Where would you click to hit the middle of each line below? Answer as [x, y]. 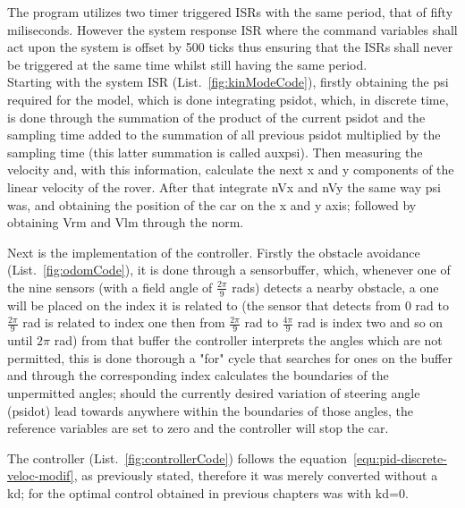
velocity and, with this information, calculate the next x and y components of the [231, 169]
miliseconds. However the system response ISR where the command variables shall [232, 29]
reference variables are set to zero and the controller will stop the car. [198, 428]
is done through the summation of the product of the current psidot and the [216, 117]
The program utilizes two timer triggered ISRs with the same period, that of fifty [230, 12]
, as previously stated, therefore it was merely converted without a [256, 475]
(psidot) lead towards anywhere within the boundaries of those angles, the [210, 410]
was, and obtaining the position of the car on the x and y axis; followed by [212, 204]
